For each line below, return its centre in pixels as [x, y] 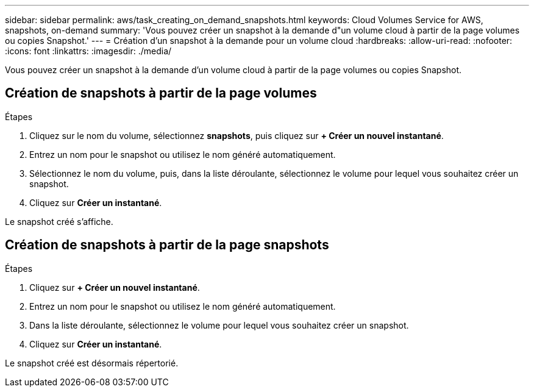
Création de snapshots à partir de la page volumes [161, 93]
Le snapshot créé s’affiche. [59, 221]
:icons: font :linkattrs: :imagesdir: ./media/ [88, 51]
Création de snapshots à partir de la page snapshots [167, 245]
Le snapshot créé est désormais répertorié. [92, 363]
